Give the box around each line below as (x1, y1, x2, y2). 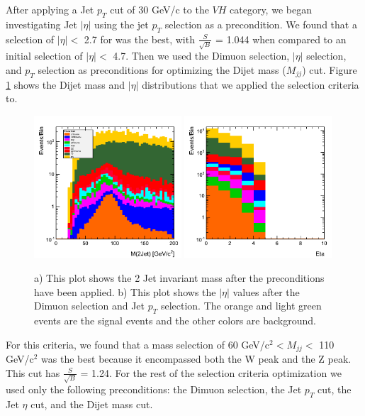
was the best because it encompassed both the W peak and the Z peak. (41, 351, 352, 366)
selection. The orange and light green (160, 298, 322, 313)
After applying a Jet (6, 2, 94, 16)
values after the (232, 284, 300, 299)
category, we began (230, 2, 312, 16)
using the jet (94, 16, 149, 31)
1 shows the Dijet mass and (6, 77, 125, 92)
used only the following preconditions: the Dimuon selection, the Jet (6, 382, 302, 397)
